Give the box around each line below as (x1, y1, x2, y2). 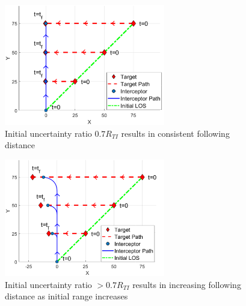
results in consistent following (121, 127, 230, 139)
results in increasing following (132, 278, 241, 290)
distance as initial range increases (5, 290, 128, 302)
